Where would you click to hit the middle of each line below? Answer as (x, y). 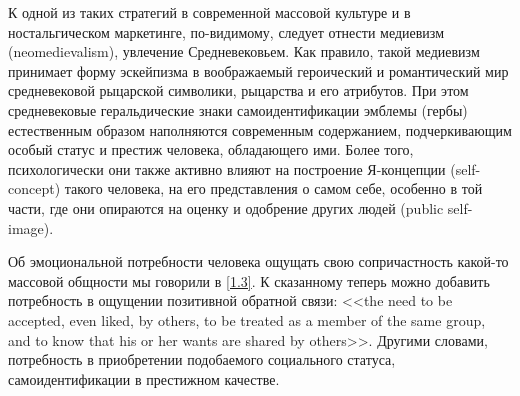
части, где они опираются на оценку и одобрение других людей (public (226, 207)
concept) (34, 188)
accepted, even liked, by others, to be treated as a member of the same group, (247, 319)
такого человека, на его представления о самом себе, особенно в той (273, 188)
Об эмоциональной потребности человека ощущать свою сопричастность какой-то (258, 261)
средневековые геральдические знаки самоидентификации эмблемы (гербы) (238, 109)
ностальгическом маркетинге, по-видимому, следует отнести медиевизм (226, 31)
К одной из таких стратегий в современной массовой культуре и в (209, 12)
